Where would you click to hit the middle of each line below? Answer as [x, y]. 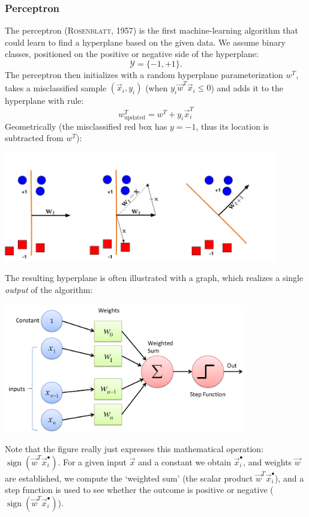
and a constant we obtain [184, 461]
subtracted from [34, 138]
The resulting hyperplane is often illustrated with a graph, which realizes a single [154, 278]
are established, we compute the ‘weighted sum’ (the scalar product [129, 478]
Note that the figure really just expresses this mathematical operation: [134, 449]
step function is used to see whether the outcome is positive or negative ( [139, 490]
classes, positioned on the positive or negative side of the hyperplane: [132, 54]
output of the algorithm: [49, 289]
